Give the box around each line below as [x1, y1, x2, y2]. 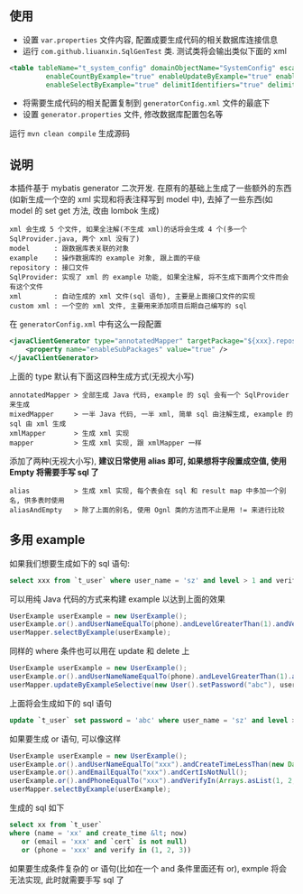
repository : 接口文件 [9, 263, 89, 272]
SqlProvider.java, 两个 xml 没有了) [9, 235, 141, 244]
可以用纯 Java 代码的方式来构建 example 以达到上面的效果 [9, 594, 225, 604]
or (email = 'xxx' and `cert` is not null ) [21, 837, 188, 846]
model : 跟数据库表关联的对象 [9, 244, 129, 253]
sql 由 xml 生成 [9, 419, 67, 429]
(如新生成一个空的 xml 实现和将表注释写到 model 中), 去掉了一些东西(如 [9, 194, 273, 205]
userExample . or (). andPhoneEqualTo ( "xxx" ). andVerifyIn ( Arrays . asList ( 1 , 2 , [9, 777, 297, 786]
